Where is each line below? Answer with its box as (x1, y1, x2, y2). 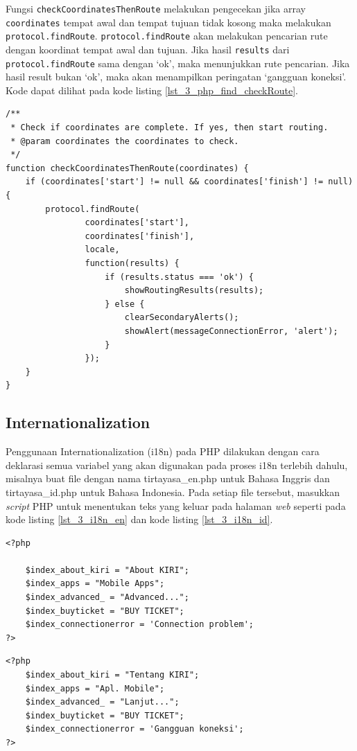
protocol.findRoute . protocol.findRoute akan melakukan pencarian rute (6, 28, 328, 43)
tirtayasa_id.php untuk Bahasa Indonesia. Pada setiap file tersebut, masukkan (6, 484, 340, 499)
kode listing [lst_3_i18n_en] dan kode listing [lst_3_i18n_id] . (6, 512, 273, 527)
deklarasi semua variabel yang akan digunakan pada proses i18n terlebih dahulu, (6, 457, 348, 472)
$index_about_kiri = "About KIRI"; (25, 565, 189, 575)
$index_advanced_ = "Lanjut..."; (25, 697, 180, 707)
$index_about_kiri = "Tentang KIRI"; (25, 670, 200, 680)
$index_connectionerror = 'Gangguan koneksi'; (25, 724, 244, 734)
